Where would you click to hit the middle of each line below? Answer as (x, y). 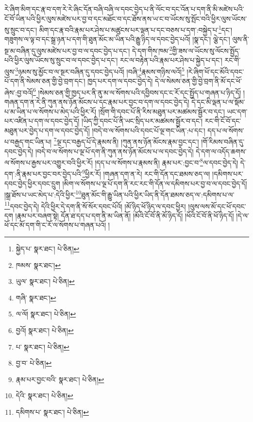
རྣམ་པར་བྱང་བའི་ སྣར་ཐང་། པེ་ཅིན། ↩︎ (60, 379)
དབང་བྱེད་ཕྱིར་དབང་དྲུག (32, 183)
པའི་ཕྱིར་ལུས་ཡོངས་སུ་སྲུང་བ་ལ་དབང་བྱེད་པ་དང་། (61, 60)
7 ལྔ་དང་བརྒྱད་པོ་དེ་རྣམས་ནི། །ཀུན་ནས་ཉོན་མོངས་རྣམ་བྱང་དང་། (126, 141)
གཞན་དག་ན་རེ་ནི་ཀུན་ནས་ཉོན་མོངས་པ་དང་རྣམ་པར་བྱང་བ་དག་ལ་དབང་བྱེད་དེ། (97, 101)
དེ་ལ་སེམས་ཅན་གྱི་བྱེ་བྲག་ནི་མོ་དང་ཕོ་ (198, 81)
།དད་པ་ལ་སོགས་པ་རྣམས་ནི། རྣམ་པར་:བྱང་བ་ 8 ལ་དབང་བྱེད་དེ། (167, 162)
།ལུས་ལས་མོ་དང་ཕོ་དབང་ (217, 206)
